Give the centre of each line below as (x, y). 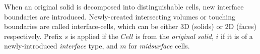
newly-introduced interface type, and (61, 46)
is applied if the (94, 36)
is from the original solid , (175, 36)
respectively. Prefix (33, 36)
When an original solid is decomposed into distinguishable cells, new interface (124, 6)
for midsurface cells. (159, 46)
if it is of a (237, 36)
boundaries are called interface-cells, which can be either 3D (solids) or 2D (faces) (131, 26)
